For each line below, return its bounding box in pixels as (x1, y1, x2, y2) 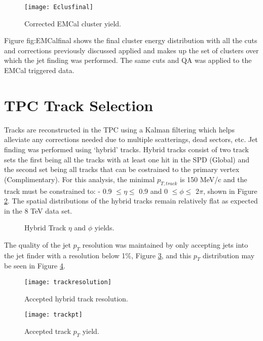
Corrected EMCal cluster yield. (24, 18, 121, 28)
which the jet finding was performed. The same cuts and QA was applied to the (4, 55, 252, 65)
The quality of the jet (4, 239, 71, 250)
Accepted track (24, 325, 71, 336)
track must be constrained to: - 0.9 (4, 185, 112, 196)
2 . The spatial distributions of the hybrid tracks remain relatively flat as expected (4, 195, 258, 206)
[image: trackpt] (24, 311, 83, 319)
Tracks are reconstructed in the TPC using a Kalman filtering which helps (4, 124, 235, 134)
